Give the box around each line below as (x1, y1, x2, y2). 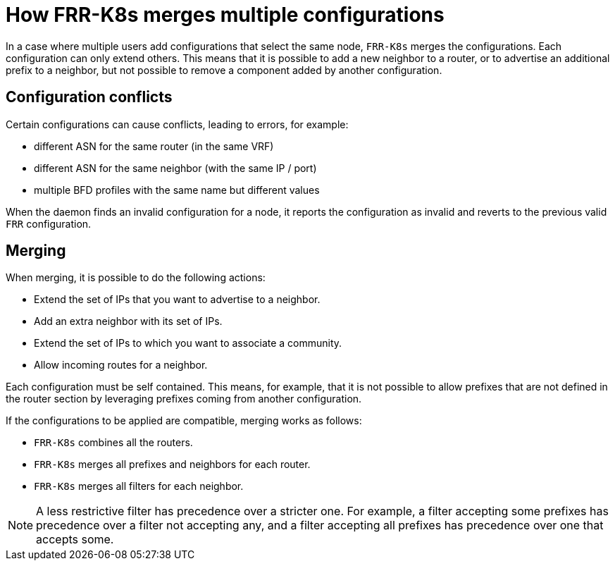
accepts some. (36, 532, 114, 547)
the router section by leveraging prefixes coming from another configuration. (6, 393, 362, 405)
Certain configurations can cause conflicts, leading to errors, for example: (6, 118, 349, 130)
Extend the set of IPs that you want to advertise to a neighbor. (34, 293, 321, 306)
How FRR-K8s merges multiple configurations (6, 3, 445, 27)
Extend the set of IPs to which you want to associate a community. (34, 337, 342, 350)
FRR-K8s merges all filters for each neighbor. (34, 480, 244, 493)
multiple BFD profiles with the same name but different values (34, 183, 320, 196)
